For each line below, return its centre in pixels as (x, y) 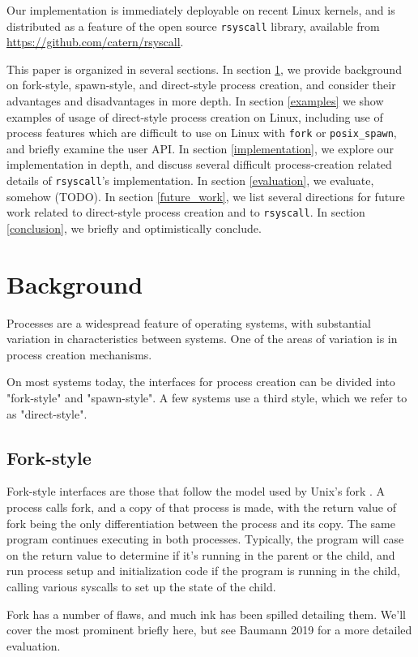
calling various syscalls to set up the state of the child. (141, 587)
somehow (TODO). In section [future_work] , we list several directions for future (206, 196)
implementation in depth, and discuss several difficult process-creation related (199, 164)
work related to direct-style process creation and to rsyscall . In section (186, 212)
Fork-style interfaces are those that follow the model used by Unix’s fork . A (196, 491)
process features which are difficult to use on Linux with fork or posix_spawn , (202, 133)
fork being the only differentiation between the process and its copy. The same (201, 523)
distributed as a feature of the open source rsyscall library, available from (193, 26)
